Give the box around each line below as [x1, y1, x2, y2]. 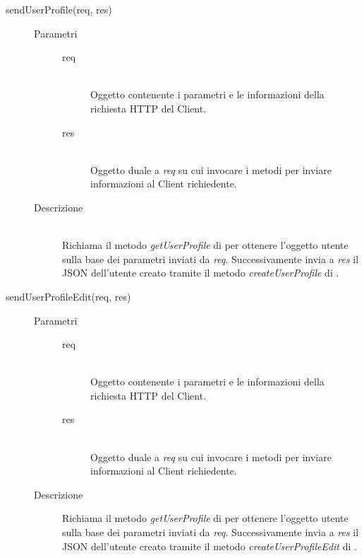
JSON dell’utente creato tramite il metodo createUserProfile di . [62, 265, 339, 280]
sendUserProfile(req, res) [6, 2, 112, 16]
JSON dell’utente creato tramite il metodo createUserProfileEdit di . [62, 538, 357, 553]
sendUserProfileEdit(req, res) [6, 289, 131, 303]
